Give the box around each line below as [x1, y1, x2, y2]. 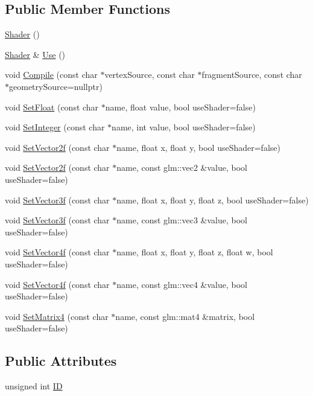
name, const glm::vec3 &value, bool [116, 214, 247, 226]
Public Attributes [5, 351, 117, 370]
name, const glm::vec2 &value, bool [116, 161, 247, 174]
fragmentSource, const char [201, 68, 302, 81]
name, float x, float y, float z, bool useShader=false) [116, 193, 309, 206]
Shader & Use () [5, 48, 66, 60]
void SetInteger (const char [5, 121, 105, 133]
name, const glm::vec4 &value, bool [116, 278, 247, 290]
